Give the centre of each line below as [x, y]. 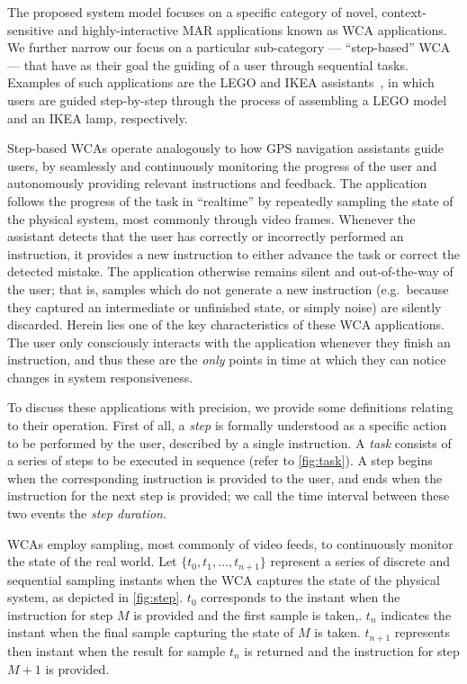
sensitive [31, 29]
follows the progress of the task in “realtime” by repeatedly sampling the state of [230, 200]
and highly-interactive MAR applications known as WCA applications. [252, 29]
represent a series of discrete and [360, 561]
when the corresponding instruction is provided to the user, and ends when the [225, 477]
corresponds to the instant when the [301, 597]
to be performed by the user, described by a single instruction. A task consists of [229, 442]
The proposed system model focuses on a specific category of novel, [193, 12]
